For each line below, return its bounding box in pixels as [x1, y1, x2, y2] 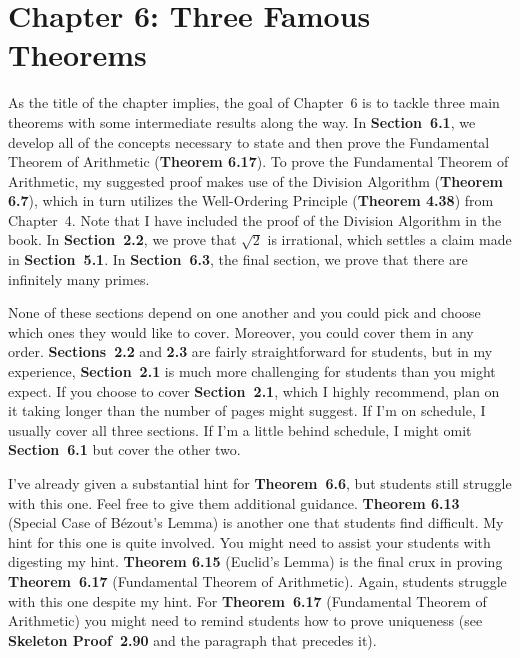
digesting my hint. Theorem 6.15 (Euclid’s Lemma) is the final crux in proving [8, 551, 503, 572]
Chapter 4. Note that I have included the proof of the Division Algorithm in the [8, 209, 502, 230]
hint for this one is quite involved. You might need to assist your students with [8, 531, 491, 552]
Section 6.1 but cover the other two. [8, 439, 241, 460]
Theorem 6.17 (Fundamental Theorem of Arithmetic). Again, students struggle [8, 570, 507, 591]
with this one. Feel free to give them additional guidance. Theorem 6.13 [8, 492, 460, 513]
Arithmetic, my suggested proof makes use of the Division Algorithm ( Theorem [8, 170, 503, 191]
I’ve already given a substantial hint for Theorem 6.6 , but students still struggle [8, 473, 512, 493]
